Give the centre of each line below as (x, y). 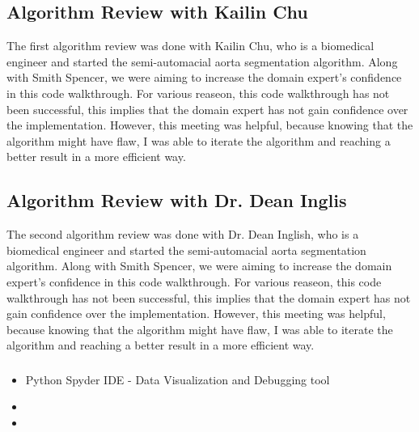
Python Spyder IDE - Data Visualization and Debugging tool (178, 379)
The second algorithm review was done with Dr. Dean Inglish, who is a (183, 234)
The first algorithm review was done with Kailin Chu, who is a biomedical (190, 46)
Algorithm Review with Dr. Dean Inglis (177, 200)
